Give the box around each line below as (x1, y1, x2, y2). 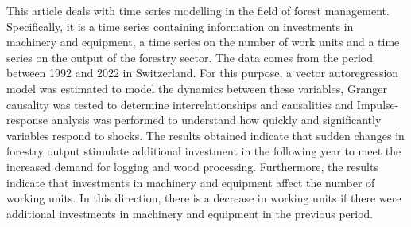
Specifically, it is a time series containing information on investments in (6, 18, 354, 34)
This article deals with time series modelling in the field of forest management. (6, 2, 390, 18)
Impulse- (356, 96, 399, 112)
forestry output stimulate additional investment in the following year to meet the (6, 143, 401, 159)
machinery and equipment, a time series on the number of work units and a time (6, 33, 400, 50)
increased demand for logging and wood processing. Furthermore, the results (6, 158, 378, 174)
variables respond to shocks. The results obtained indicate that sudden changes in (6, 127, 405, 143)
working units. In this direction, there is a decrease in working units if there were (6, 190, 401, 206)
